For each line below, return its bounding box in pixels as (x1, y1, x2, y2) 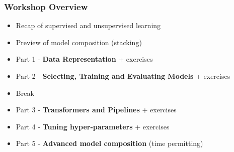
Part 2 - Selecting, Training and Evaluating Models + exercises (16, 71, 230, 81)
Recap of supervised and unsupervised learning (16, 20, 161, 31)
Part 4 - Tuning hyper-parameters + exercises (16, 121, 170, 131)
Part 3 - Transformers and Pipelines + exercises (16, 104, 177, 115)
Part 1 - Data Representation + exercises (16, 54, 153, 64)
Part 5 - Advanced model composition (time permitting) (16, 138, 203, 148)
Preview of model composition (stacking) (16, 37, 142, 47)
